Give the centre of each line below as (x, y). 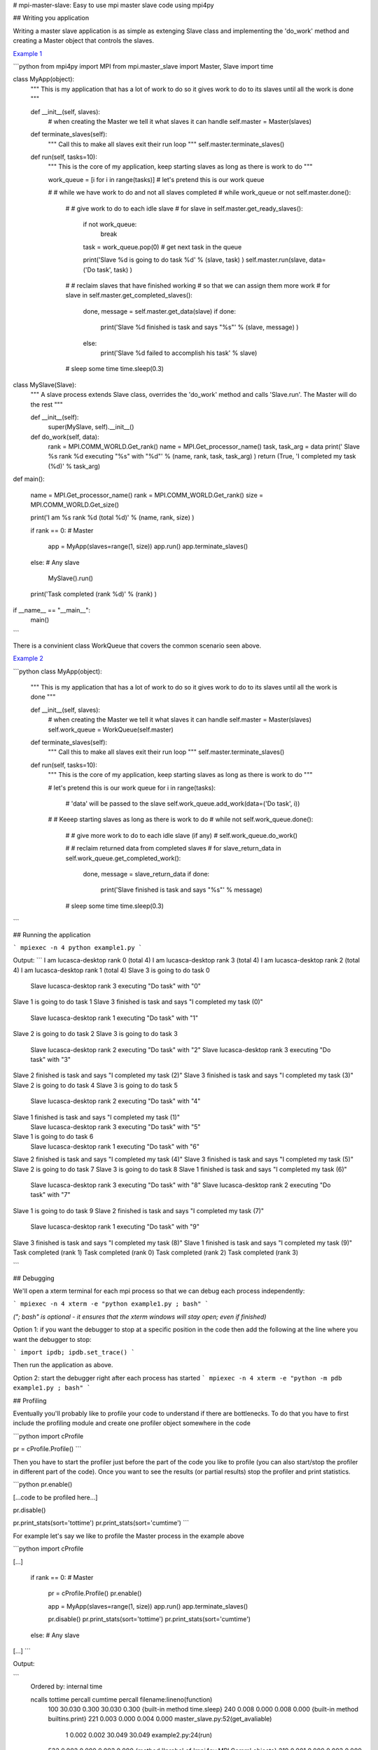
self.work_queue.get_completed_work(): (123, 858)
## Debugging (34, 1278)
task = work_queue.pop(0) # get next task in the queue (162, 247)
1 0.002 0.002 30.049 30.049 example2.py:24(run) (139, 1735)
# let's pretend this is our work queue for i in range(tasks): (132, 787)
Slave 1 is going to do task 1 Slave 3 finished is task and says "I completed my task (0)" (138, 1002)
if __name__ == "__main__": (52, 610)
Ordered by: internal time (66, 1686)
